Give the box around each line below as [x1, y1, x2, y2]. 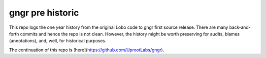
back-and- [229, 24, 251, 30]
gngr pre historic [9, 7, 79, 18]
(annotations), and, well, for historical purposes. [9, 38, 106, 44]
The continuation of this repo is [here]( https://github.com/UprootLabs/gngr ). [9, 47, 165, 53]
